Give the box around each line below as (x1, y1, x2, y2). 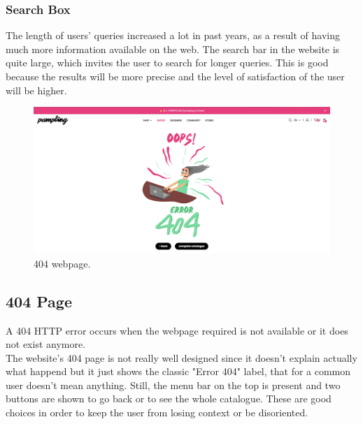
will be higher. (6, 82, 67, 97)
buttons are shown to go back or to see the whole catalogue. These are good (6, 391, 332, 406)
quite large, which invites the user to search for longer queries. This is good (6, 55, 329, 70)
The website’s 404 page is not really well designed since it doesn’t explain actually (6, 350, 357, 365)
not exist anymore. (6, 337, 86, 351)
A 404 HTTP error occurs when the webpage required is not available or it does (6, 323, 348, 337)
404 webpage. (34, 256, 91, 270)
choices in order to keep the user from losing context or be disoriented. (6, 405, 308, 420)
